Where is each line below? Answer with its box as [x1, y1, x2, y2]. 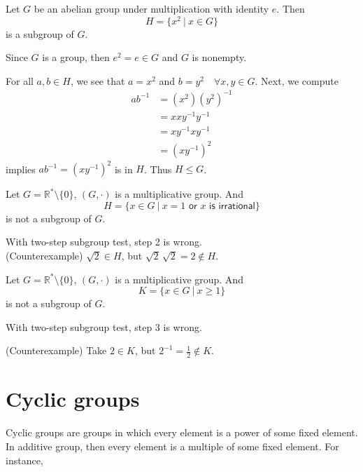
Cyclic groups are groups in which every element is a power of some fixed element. [6, 425, 358, 440]
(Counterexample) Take [6, 343, 107, 358]
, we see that [70, 73, 125, 88]
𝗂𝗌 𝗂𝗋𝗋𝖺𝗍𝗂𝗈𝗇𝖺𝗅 [209, 201, 255, 211]
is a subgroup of [6, 26, 74, 41]
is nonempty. [192, 50, 247, 65]
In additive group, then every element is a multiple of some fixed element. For [6, 438, 339, 453]
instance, [6, 452, 43, 467]
